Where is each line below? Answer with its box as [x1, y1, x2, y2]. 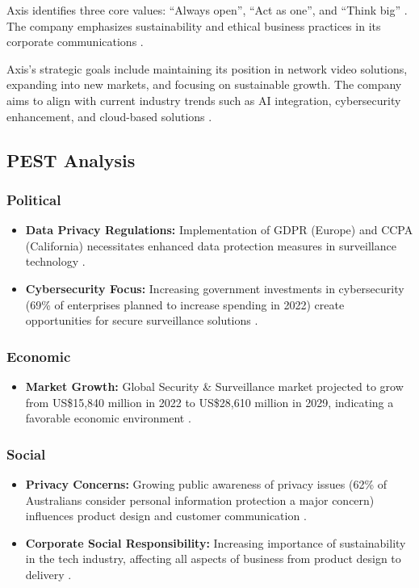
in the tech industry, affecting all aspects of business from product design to [25, 550, 401, 567]
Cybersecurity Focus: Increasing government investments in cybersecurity [25, 279, 404, 296]
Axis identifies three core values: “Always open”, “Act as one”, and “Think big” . [6, 2, 408, 18]
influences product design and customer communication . [25, 507, 307, 524]
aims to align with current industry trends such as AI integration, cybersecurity [6, 91, 401, 108]
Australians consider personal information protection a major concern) [25, 491, 375, 508]
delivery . [25, 565, 72, 582]
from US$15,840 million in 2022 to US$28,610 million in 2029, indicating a [25, 393, 394, 410]
